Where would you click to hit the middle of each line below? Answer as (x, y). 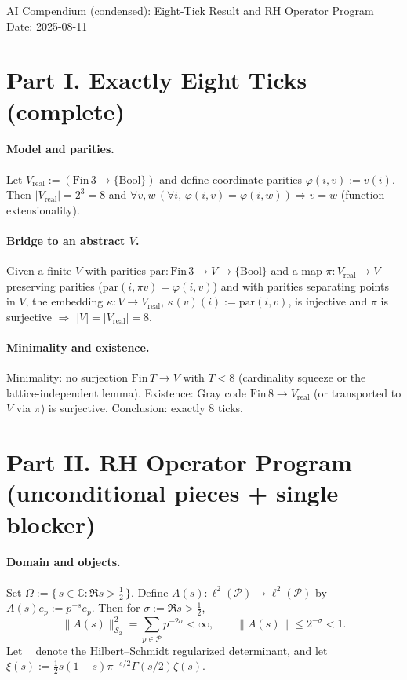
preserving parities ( (55, 285)
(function (363, 194)
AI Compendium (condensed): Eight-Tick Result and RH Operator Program (190, 10)
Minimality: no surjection (67, 377)
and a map (296, 271)
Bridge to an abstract (66, 240)
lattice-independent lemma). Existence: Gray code (127, 392)
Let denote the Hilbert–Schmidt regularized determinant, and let (167, 650)
